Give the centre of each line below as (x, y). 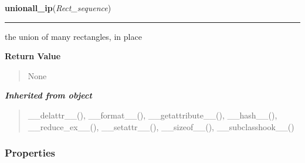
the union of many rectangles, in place (73, 36)
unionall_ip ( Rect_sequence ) (58, 8)
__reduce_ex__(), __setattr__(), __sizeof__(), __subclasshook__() (161, 126)
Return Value (33, 56)
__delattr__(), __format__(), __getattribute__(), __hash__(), (152, 115)
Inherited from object (48, 95)
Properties (30, 153)
